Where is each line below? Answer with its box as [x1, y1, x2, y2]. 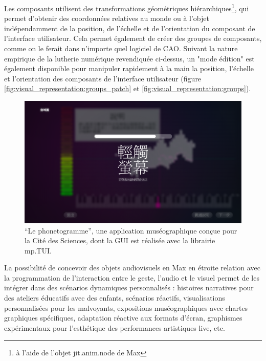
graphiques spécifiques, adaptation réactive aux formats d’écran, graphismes [4, 312, 242, 323]
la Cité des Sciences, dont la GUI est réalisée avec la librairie [25, 235, 215, 246]
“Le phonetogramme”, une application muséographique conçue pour [25, 225, 237, 236]
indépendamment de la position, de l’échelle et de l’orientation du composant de [4, 23, 255, 33]
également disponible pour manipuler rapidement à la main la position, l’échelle [4, 63, 254, 74]
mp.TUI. [25, 245, 52, 256]
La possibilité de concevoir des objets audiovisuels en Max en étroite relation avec [4, 262, 260, 273]
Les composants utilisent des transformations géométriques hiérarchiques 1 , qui [4, 2, 249, 13]
